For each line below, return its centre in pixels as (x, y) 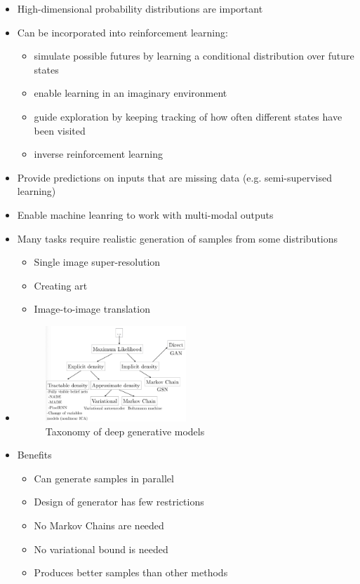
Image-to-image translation (92, 309)
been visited (60, 130)
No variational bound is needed (101, 549)
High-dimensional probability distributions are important (140, 8)
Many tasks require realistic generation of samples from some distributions (178, 238)
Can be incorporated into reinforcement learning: (122, 32)
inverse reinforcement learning (98, 154)
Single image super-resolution (97, 262)
